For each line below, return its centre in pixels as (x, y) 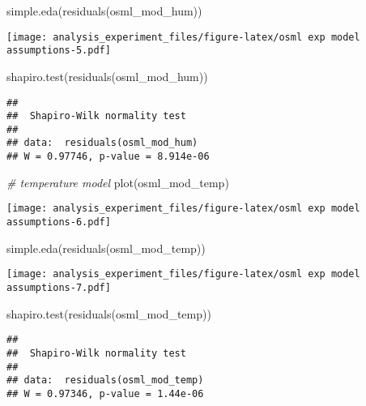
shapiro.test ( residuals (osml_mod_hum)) (107, 76)
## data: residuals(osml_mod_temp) (105, 380)
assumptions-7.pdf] (59, 287)
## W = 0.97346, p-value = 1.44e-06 (105, 393)
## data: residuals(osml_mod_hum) (102, 143)
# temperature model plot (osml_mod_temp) (118, 182)
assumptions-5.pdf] (59, 51)
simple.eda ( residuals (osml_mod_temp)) (106, 248)
